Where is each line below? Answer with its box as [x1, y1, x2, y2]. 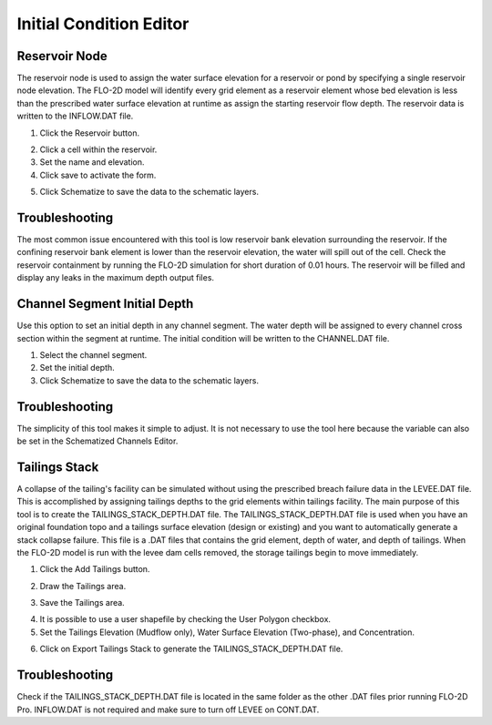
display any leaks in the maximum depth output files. [16, 272, 214, 283]
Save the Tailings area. [39, 597, 125, 608]
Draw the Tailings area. [39, 580, 127, 591]
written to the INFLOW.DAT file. [16, 110, 134, 122]
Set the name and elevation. [39, 157, 145, 168]
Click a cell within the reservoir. [39, 144, 158, 155]
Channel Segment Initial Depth [16, 296, 194, 311]
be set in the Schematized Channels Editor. [16, 435, 179, 446]
